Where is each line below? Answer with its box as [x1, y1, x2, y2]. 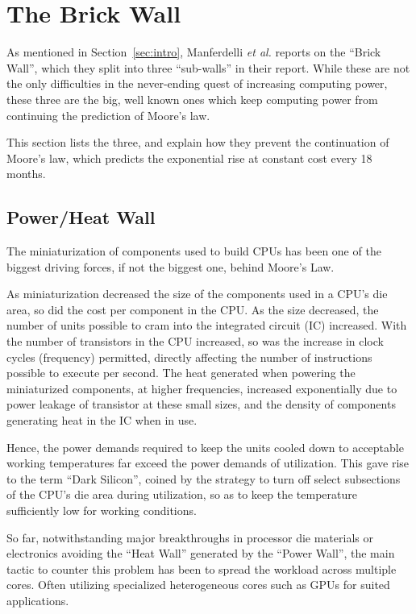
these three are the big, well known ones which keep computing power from [6, 90, 378, 107]
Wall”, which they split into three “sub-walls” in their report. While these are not [6, 59, 410, 76]
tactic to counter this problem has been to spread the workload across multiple [6, 560, 397, 577]
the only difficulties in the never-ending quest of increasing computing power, [6, 75, 388, 92]
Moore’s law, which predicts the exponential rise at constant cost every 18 [6, 149, 372, 166]
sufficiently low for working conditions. [6, 501, 197, 518]
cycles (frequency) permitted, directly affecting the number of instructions [6, 348, 372, 365]
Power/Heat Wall [6, 205, 156, 230]
